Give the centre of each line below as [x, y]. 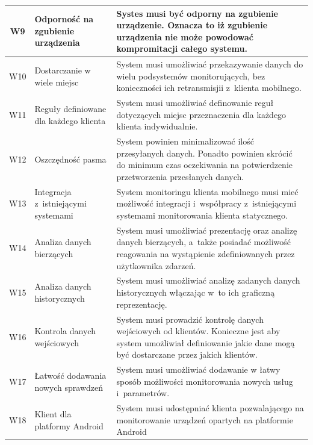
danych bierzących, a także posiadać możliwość [203, 242]
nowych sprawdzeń [69, 387]
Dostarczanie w [63, 70]
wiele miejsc [57, 82]
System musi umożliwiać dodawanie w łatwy [198, 369]
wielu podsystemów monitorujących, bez [191, 76]
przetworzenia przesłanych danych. [180, 176]
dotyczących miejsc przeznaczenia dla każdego [201, 114]
